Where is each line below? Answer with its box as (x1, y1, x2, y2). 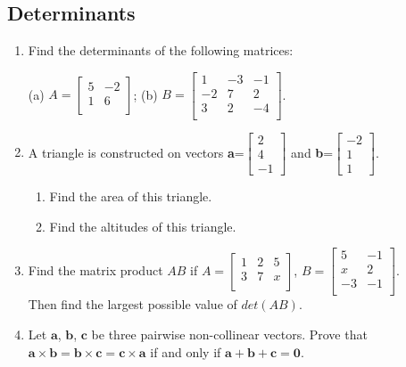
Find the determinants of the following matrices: (28, 41, 294, 60)
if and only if (150, 342, 221, 361)
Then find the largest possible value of (28, 295, 237, 314)
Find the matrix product (28, 260, 163, 279)
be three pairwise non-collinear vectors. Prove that (91, 324, 368, 343)
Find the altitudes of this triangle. (49, 216, 236, 235)
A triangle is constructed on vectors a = (28, 143, 244, 161)
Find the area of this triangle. (49, 187, 212, 206)
